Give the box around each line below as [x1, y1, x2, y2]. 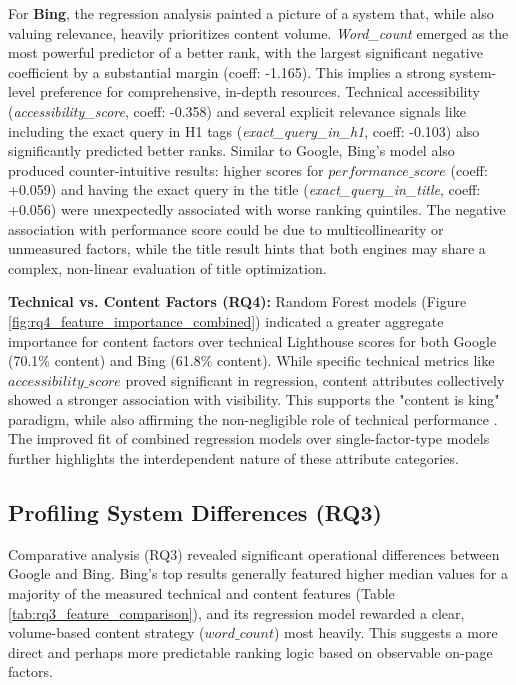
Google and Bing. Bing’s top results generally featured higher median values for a [8, 563, 508, 584]
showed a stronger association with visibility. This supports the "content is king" [8, 389, 500, 410]
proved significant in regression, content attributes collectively [125, 369, 505, 390]
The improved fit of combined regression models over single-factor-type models [8, 428, 490, 449]
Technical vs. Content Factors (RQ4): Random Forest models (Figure [8, 291, 467, 312]
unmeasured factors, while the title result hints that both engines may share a [8, 238, 486, 259]
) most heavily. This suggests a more [274, 622, 498, 643]
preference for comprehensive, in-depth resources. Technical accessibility [39, 81, 480, 102]
